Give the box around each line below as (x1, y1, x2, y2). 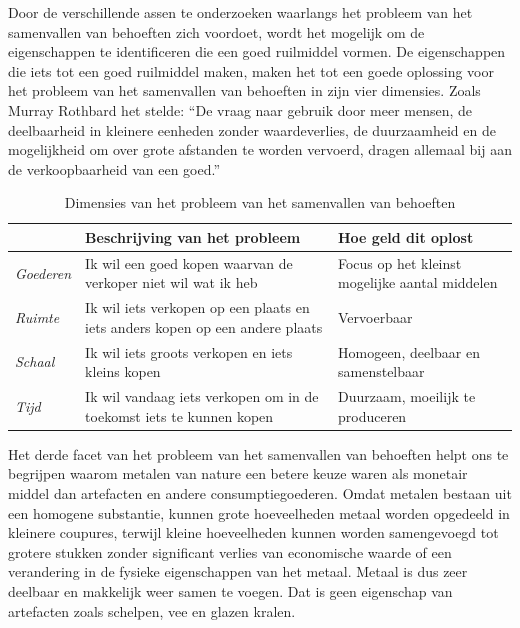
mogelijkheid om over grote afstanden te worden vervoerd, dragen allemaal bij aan (8, 139, 512, 160)
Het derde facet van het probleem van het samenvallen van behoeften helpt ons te (8, 443, 509, 464)
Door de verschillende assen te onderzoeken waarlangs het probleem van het (8, 2, 473, 22)
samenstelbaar (338, 361, 425, 382)
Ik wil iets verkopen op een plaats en (85, 297, 310, 318)
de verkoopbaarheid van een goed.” (8, 158, 221, 179)
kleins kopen (85, 361, 161, 382)
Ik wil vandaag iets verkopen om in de (85, 386, 319, 407)
